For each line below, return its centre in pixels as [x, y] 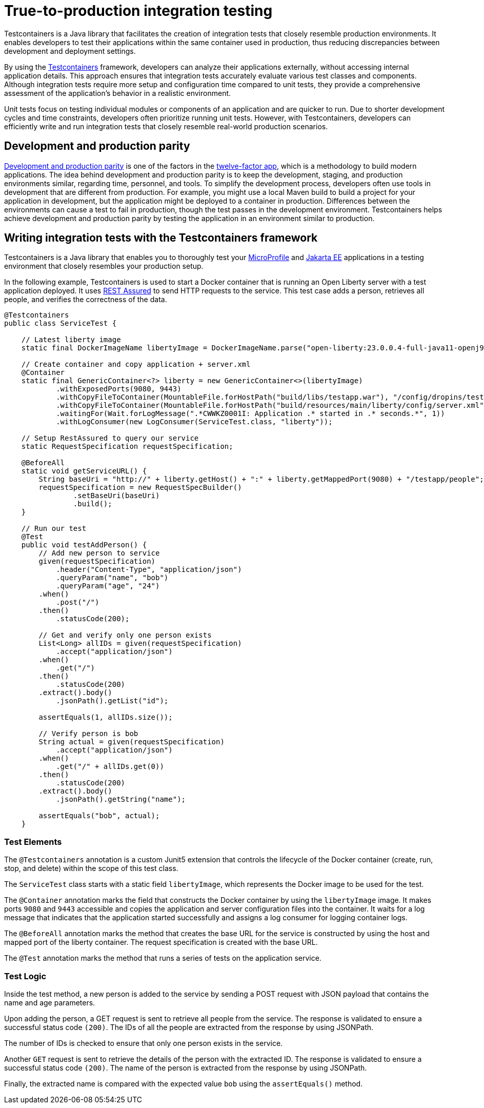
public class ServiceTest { [60, 323]
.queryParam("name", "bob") [112, 578]
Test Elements [33, 842]
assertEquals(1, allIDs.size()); [106, 717]
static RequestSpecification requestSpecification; [127, 447]
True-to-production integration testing [138, 11]
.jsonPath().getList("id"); [112, 701]
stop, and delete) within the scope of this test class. [91, 868]
